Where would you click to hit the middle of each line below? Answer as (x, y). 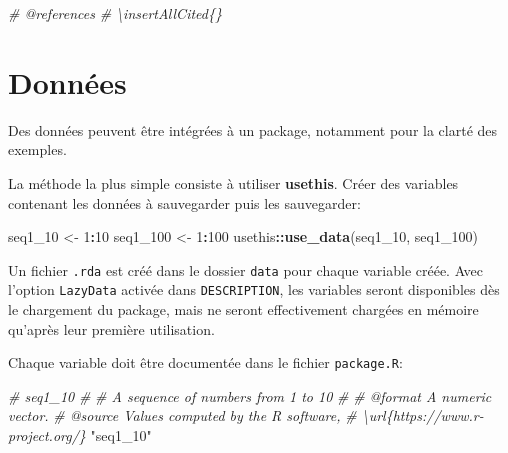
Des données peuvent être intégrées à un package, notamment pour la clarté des (253, 129)
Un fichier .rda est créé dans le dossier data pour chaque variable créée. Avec (246, 269)
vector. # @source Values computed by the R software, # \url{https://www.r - (246, 415)
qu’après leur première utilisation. (111, 328)
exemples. (37, 149)
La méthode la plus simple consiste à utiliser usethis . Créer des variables (233, 182)
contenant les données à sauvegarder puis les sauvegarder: (184, 202)
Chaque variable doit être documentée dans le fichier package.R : (205, 362)
